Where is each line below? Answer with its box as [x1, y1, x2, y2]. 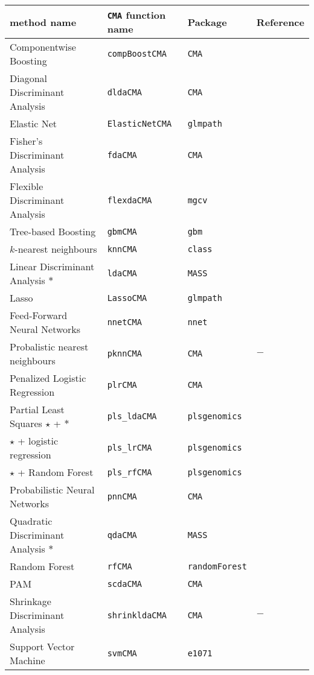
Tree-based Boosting [10, 224, 96, 238]
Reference [256, 14, 304, 29]
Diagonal [10, 71, 48, 85]
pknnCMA [107, 349, 142, 358]
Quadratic [10, 514, 53, 528]
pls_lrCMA [107, 443, 152, 452]
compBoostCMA [107, 49, 167, 59]
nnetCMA [107, 317, 142, 327]
